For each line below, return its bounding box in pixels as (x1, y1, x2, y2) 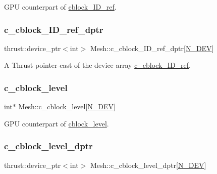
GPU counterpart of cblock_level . (4, 118, 109, 128)
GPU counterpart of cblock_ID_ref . (4, 2, 117, 12)
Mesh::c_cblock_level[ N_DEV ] (18, 101, 116, 112)
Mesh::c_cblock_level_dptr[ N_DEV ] (90, 159, 206, 170)
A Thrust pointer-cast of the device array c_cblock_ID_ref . (4, 60, 191, 70)
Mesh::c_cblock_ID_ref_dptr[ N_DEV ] (90, 42, 214, 53)
